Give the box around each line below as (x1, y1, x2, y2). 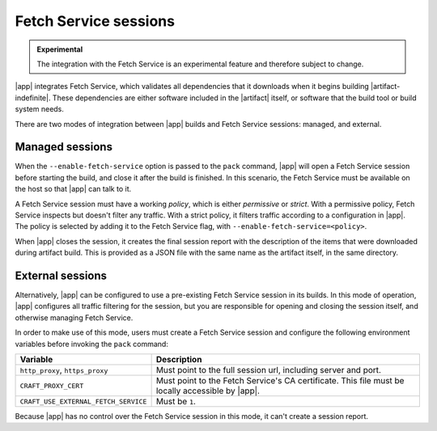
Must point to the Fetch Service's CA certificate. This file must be (155, 375, 405, 386)
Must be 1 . (155, 396, 196, 407)
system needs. (15, 104, 65, 114)
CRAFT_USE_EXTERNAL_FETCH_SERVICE (19, 397, 147, 406)
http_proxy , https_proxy (19, 365, 108, 375)
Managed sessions (15, 140, 113, 154)
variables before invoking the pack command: (15, 339, 169, 349)
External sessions (15, 268, 108, 282)
